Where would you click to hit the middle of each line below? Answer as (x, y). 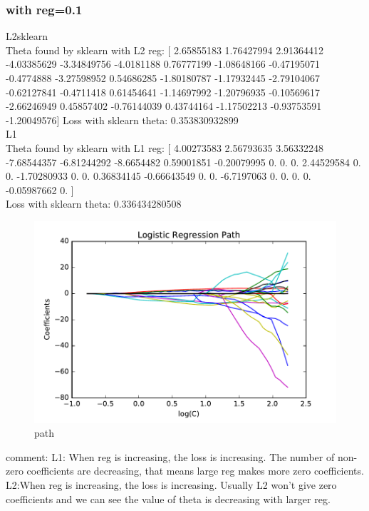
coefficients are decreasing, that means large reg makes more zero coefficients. (195, 471)
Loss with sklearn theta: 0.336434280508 (94, 204)
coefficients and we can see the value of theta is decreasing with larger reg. (168, 499)
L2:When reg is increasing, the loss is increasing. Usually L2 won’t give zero (171, 484)
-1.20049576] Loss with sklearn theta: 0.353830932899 (122, 120)
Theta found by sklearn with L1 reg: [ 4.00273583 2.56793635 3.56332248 (165, 147)
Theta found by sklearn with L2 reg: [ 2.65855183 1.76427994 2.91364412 (165, 50)
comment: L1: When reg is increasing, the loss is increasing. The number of (170, 456)
